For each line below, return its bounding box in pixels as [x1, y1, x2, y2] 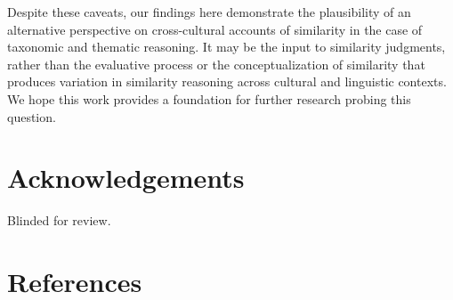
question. [7, 107, 56, 126]
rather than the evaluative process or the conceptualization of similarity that [7, 54, 425, 73]
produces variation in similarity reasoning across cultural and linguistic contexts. [7, 72, 447, 91]
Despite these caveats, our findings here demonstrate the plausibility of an [7, 3, 411, 20]
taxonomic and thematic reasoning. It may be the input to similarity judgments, [7, 37, 446, 56]
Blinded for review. [7, 211, 111, 230]
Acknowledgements [7, 159, 245, 196]
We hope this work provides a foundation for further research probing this [7, 89, 411, 108]
